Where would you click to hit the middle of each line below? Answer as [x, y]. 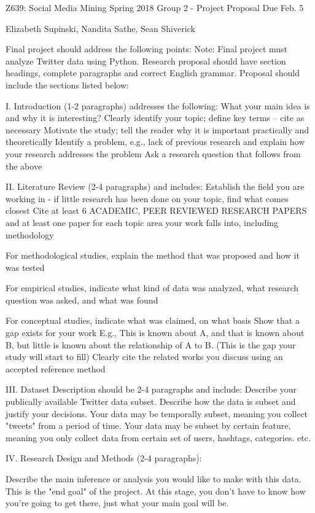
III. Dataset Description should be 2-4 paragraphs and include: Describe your [151, 389]
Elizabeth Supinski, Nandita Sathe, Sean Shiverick [100, 28]
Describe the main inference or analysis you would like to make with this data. [154, 479]
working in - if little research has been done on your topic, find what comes [147, 198]
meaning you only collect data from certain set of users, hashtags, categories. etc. [158, 437]
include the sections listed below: [67, 84]
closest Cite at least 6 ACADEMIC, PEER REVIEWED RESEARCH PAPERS [156, 210]
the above [24, 166]
